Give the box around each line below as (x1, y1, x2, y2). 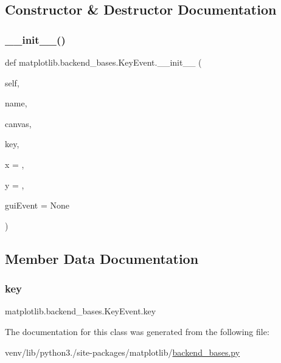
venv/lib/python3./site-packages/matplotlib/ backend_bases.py (5, 345, 240, 358)
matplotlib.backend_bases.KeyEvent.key (5, 305, 156, 317)
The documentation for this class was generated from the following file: (5, 325, 269, 337)
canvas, (5, 117, 32, 130)
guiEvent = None (5, 199, 69, 212)
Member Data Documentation (5, 249, 199, 268)
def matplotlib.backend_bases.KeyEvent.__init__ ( (5, 56, 202, 68)
